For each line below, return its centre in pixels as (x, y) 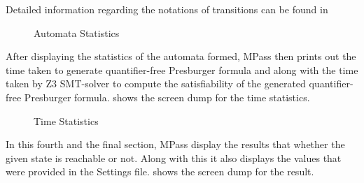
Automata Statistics (77, 32)
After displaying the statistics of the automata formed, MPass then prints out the (181, 56)
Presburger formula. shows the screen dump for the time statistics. (167, 97)
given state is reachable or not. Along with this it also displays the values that (174, 158)
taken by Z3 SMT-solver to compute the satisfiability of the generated (156, 83)
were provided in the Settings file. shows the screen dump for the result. (160, 171)
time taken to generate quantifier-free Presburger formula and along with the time (182, 69)
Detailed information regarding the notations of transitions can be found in (167, 9)
